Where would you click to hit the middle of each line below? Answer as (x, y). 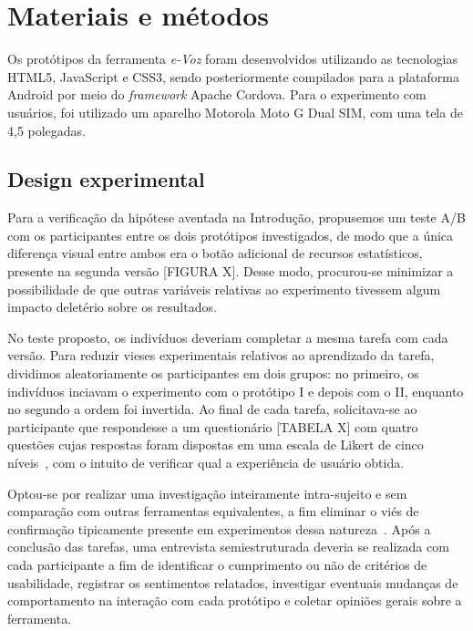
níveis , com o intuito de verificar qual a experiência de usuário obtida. (206, 463)
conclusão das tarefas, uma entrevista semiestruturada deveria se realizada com (228, 547)
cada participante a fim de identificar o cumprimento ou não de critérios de (217, 564)
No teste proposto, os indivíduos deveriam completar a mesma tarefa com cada (228, 337)
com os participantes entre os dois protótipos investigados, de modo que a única (231, 235)
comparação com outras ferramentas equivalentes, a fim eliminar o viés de (213, 511)
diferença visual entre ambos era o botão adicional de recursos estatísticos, (215, 253)
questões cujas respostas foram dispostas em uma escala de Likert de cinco (216, 445)
